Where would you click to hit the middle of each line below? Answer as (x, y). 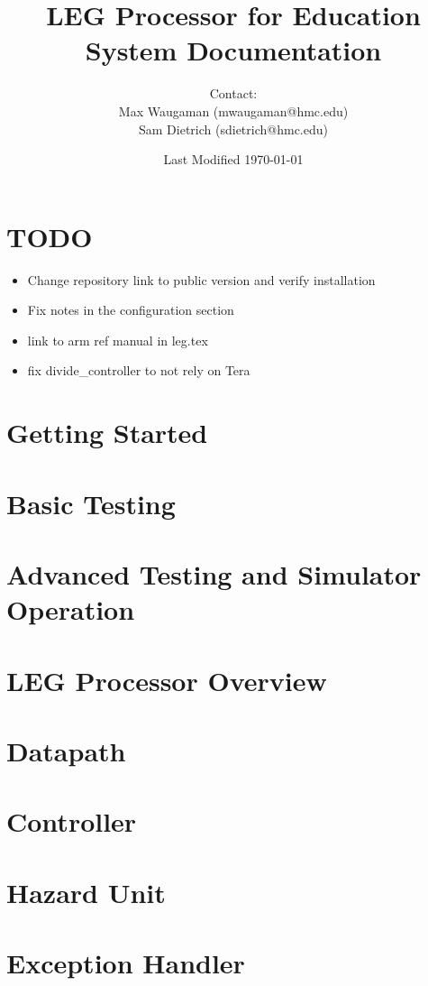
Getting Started (107, 433)
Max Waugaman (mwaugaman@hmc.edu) (233, 111)
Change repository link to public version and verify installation (201, 279)
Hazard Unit (86, 892)
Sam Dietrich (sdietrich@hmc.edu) (233, 129)
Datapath (66, 750)
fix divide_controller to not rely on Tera (139, 370)
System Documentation (233, 50)
